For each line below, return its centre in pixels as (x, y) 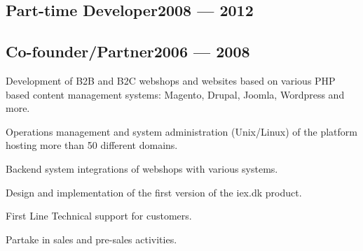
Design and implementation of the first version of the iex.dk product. (154, 192)
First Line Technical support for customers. (99, 216)
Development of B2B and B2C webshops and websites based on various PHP (171, 80)
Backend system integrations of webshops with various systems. (142, 168)
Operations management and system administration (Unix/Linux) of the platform (181, 131)
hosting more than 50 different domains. (92, 145)
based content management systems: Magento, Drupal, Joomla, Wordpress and (175, 94)
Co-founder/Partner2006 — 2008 (128, 51)
